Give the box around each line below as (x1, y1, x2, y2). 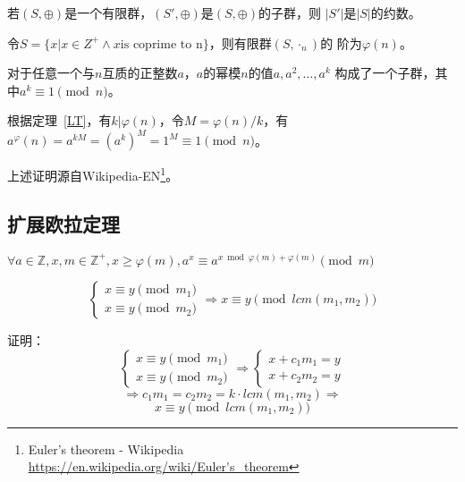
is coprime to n (120, 38, 203, 51)
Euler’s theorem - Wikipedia (28, 439, 184, 458)
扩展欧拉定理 (7, 210, 120, 238)
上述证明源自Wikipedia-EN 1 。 (7, 164, 179, 185)
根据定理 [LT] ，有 (7, 111, 112, 130)
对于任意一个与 (7, 63, 95, 82)
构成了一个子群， (334, 63, 435, 82)
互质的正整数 (102, 63, 178, 82)
